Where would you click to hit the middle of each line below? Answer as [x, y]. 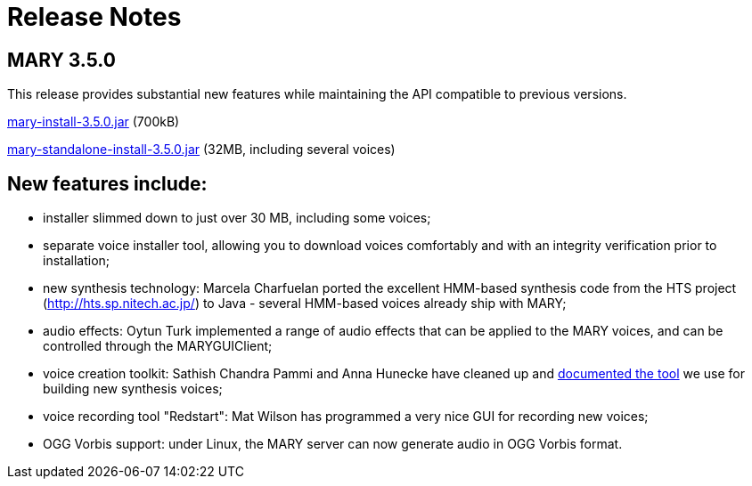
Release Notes [94, 17]
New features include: [107, 183]
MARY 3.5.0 [61, 60]
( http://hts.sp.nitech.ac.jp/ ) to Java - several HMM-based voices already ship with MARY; [305, 304]
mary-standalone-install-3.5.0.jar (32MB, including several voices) [201, 150]
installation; [77, 261]
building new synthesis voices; [133, 389]
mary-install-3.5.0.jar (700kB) [94, 122]
